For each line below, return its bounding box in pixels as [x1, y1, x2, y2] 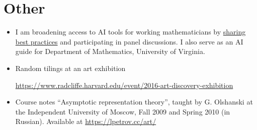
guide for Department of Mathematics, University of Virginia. [15, 46, 205, 56]
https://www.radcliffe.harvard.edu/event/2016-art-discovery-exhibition [15, 79, 233, 90]
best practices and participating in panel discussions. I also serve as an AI [15, 36, 243, 46]
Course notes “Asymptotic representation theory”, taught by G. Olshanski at [15, 96, 253, 107]
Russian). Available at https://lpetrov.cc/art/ [15, 116, 156, 126]
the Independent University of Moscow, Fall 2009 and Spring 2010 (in [15, 106, 230, 116]
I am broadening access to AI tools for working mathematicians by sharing [15, 26, 246, 37]
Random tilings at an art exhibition [15, 62, 126, 73]
